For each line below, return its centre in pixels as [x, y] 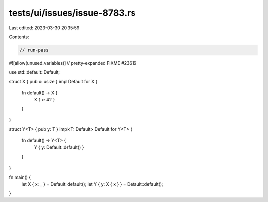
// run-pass [34, 50]
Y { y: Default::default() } [59, 147]
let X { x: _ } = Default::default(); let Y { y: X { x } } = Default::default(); [92, 184]
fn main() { [20, 177]
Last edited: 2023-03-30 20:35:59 [44, 28]
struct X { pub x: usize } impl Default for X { [53, 81]
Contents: [19, 37]
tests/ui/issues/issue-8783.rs [72, 13]
